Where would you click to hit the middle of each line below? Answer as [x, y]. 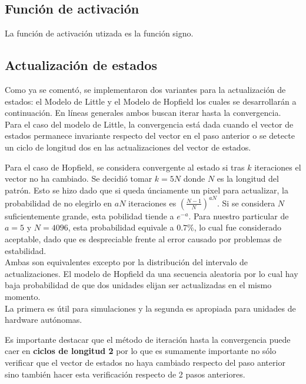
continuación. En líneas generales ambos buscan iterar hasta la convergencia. [143, 113]
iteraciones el [278, 167]
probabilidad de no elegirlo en [59, 203]
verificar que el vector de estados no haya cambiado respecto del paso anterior [145, 362]
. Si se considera [246, 203]
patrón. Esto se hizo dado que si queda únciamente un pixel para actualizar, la [147, 190]
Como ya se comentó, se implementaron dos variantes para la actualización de [145, 89]
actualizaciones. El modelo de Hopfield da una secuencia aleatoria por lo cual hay [152, 273]
